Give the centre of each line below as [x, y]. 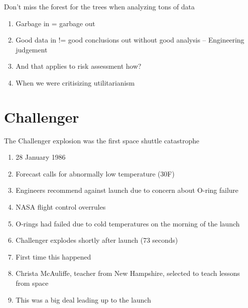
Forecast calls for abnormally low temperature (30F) [95, 173]
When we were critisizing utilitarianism [75, 82]
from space [32, 283]
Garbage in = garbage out [55, 23]
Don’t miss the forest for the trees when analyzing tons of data [99, 6]
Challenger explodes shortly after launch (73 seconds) [97, 240]
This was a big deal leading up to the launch [83, 299]
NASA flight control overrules [61, 207]
